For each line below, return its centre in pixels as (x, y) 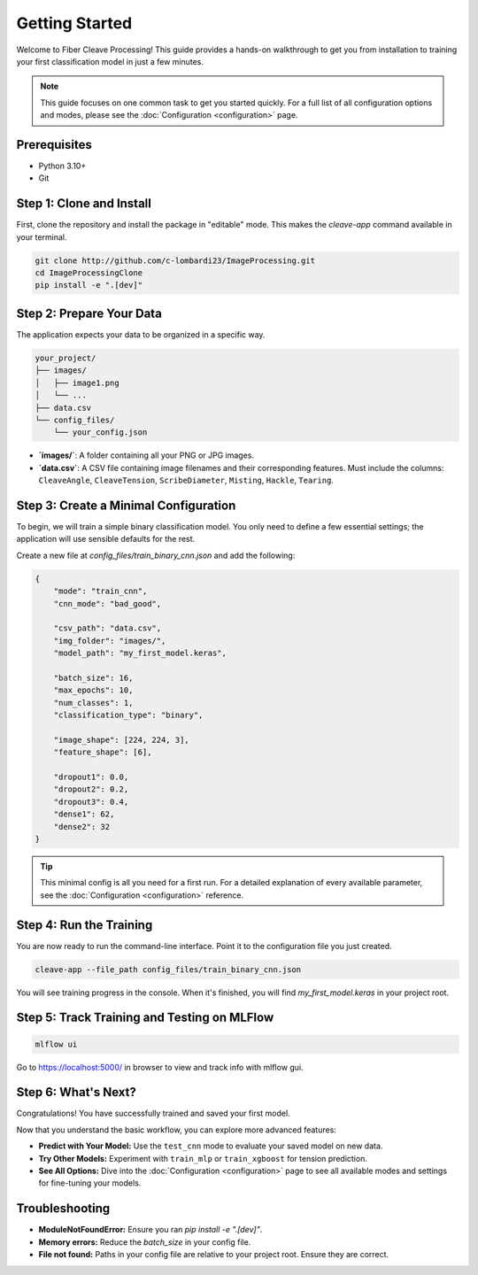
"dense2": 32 (82, 827)
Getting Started (74, 23)
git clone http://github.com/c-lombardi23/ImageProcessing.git (175, 260)
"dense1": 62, (84, 814)
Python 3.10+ (62, 166)
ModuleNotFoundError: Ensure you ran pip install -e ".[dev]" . (150, 1230)
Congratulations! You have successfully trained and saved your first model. (154, 1113)
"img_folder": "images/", (110, 641)
